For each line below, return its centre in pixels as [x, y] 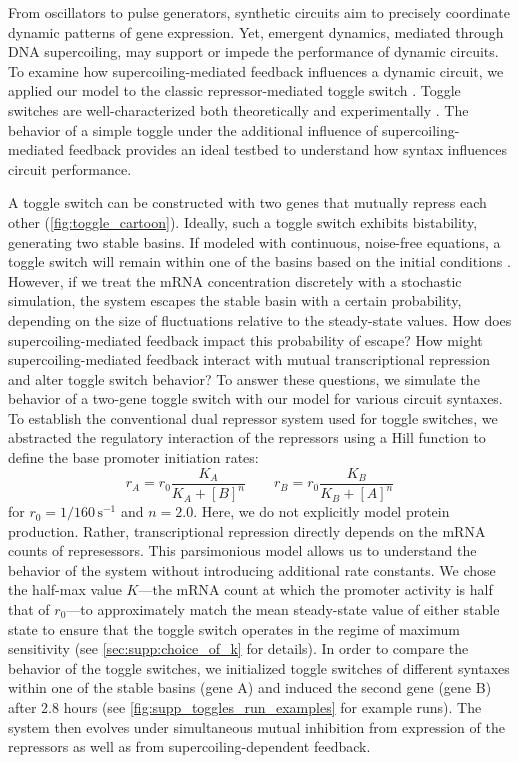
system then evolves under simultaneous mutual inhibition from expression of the [256, 726]
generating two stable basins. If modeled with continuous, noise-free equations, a [254, 241]
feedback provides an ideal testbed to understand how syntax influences [288, 149]
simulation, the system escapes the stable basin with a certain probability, [235, 300]
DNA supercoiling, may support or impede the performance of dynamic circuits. [253, 51]
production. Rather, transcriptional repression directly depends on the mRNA [247, 530]
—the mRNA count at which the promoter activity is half [315, 589]
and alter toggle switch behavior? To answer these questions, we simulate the [244, 378]
